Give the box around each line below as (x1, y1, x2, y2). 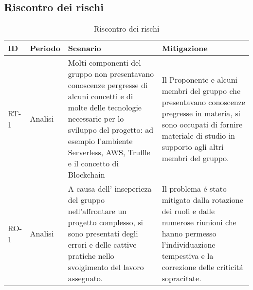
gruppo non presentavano (68, 68, 154, 80)
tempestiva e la (162, 250, 214, 262)
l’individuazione (162, 239, 216, 251)
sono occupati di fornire (162, 118, 243, 130)
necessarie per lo (68, 113, 124, 125)
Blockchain (68, 169, 105, 181)
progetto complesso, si (68, 217, 143, 228)
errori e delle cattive (68, 239, 137, 251)
